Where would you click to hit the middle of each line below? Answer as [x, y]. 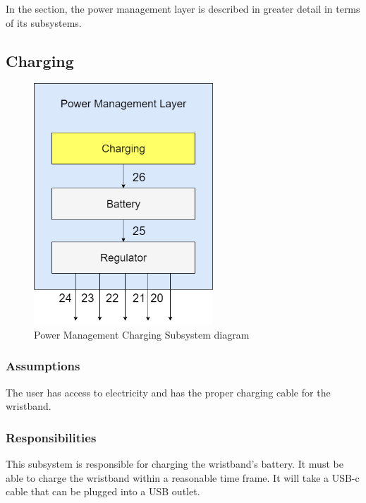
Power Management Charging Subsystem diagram [142, 334]
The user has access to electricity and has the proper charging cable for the [168, 392]
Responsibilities [51, 437]
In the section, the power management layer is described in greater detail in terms [183, 8]
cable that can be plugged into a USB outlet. [103, 491]
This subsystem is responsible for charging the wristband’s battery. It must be [175, 464]
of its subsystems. [44, 22]
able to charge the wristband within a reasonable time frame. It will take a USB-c [183, 477]
